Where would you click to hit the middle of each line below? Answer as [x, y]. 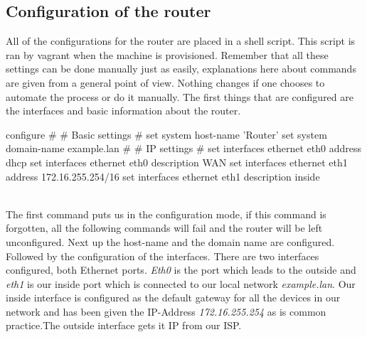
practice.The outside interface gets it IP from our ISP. [124, 325]
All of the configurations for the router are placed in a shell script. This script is [181, 41]
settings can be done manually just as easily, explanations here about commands [181, 69]
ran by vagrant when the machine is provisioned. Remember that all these [167, 54]
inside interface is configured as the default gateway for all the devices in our [173, 298]
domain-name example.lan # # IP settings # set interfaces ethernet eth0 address [184, 148]
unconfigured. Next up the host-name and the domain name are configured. [170, 241]
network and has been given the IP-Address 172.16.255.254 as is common [166, 311]
